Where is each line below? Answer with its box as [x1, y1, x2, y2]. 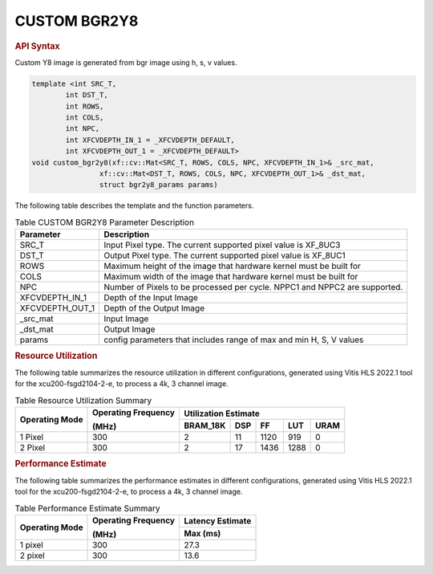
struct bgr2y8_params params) [99, 181, 218, 189]
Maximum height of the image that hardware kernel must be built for [103, 261, 361, 272]
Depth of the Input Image [103, 292, 198, 303]
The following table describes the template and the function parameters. [14, 201, 254, 210]
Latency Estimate [184, 515, 252, 527]
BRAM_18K [184, 420, 226, 431]
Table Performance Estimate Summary [14, 503, 160, 514]
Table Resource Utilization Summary [14, 394, 152, 405]
